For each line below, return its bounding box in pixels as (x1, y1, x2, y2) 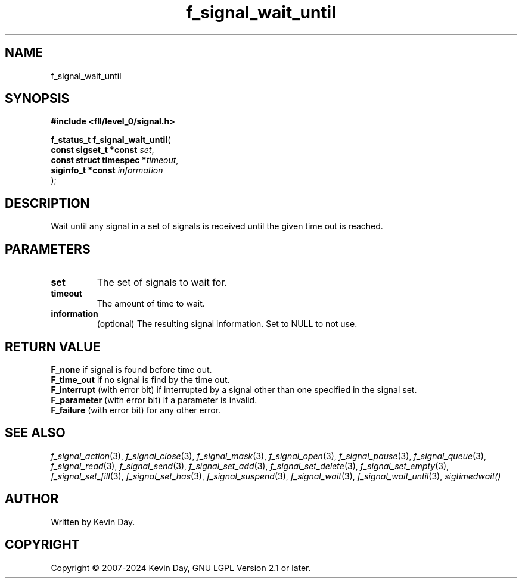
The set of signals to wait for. (97, 276, 227, 289)
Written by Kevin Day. (51, 516, 135, 527)
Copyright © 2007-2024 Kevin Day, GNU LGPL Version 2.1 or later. (51, 562, 311, 573)
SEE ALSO (5, 425, 66, 441)
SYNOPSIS (5, 91, 70, 107)
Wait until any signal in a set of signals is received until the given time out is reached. (51, 221, 383, 232)
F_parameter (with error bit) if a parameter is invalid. (51, 394, 257, 405)
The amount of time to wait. (97, 298, 205, 309)
